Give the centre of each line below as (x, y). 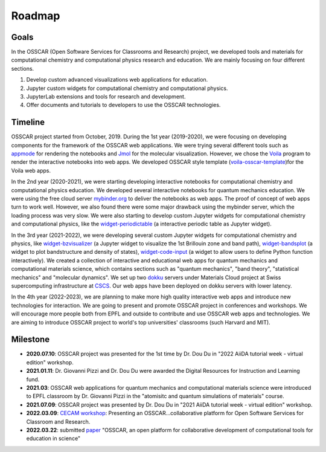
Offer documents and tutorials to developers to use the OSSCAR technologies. (123, 105)
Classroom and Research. (58, 421)
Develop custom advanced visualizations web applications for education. (117, 80)
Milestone (30, 339)
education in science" (53, 439)
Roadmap (36, 16)
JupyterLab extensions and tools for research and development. (106, 97)
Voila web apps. (31, 170)
